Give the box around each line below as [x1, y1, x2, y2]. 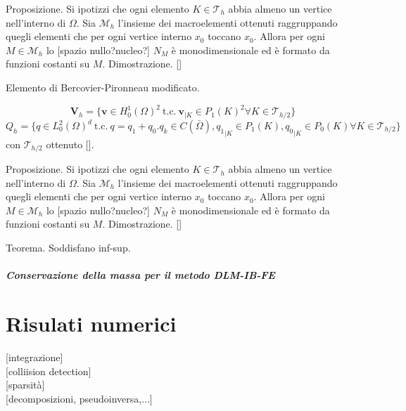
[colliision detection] [6, 363, 91, 378]
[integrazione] [6, 349, 63, 364]
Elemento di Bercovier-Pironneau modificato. [6, 79, 200, 94]
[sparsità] [6, 377, 45, 392]
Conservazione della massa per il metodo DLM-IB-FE [6, 268, 275, 282]
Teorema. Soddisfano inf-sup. [6, 240, 131, 255]
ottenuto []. [46, 136, 94, 151]
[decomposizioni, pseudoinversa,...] [6, 391, 153, 405]
